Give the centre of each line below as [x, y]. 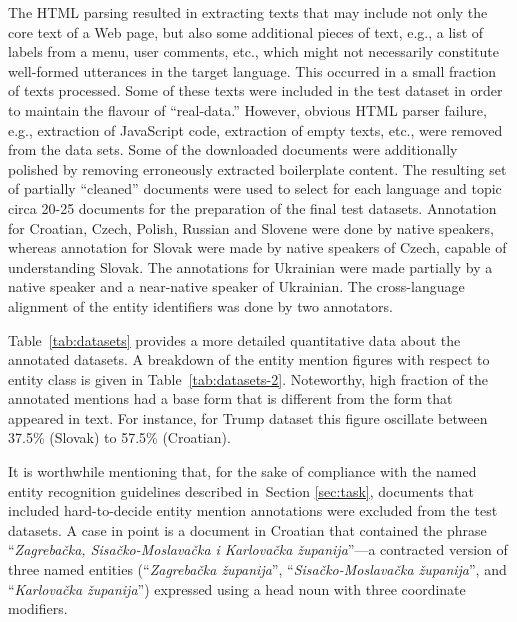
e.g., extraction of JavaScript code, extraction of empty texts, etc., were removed [255, 129]
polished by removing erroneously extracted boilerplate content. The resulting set [257, 168]
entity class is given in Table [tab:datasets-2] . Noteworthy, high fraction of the [248, 378]
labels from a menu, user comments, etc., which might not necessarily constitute [253, 51]
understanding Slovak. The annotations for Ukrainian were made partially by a [250, 266]
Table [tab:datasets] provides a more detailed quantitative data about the [234, 339]
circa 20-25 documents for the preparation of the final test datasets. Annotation [252, 207]
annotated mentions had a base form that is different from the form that [230, 398]
